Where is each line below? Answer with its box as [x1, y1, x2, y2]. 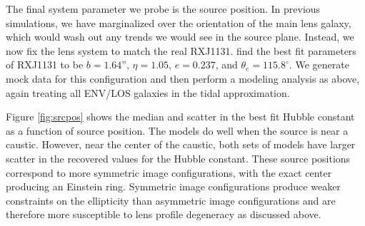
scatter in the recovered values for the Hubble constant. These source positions [6, 150, 351, 165]
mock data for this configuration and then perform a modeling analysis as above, [6, 71, 360, 86]
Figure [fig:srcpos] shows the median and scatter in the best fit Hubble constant [6, 109, 355, 124]
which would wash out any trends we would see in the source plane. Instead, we [6, 29, 354, 44]
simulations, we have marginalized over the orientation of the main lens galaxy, [6, 15, 351, 30]
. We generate [289, 57, 349, 72]
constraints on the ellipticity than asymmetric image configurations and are [6, 192, 336, 207]
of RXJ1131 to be [6, 57, 84, 72]
